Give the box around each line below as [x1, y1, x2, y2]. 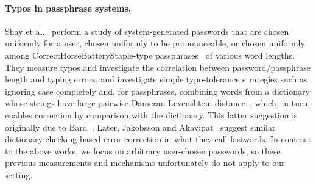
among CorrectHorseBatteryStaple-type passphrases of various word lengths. [5, 48, 295, 61]
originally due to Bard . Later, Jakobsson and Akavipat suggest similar [5, 120, 276, 133]
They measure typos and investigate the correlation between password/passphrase [5, 60, 311, 73]
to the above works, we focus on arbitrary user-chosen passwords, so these [5, 144, 281, 157]
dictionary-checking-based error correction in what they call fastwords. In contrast [5, 132, 312, 145]
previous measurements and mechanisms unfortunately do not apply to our [5, 156, 285, 169]
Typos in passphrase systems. [5, 1, 132, 14]
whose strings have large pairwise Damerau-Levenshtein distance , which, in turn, [5, 96, 311, 109]
